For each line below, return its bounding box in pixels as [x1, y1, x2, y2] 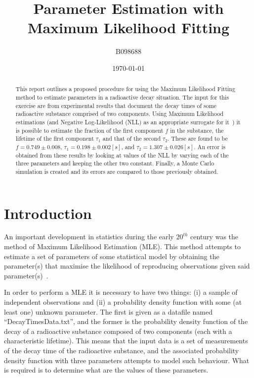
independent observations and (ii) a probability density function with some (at [4, 297, 242, 307]
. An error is [194, 142, 226, 151]
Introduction [4, 203, 92, 223]
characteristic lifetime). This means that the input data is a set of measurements [4, 335, 248, 346]
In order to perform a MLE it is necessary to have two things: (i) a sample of [4, 287, 238, 297]
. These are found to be [168, 134, 228, 143]
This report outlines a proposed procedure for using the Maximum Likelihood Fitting [15, 85, 235, 93]
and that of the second [102, 134, 161, 143]
